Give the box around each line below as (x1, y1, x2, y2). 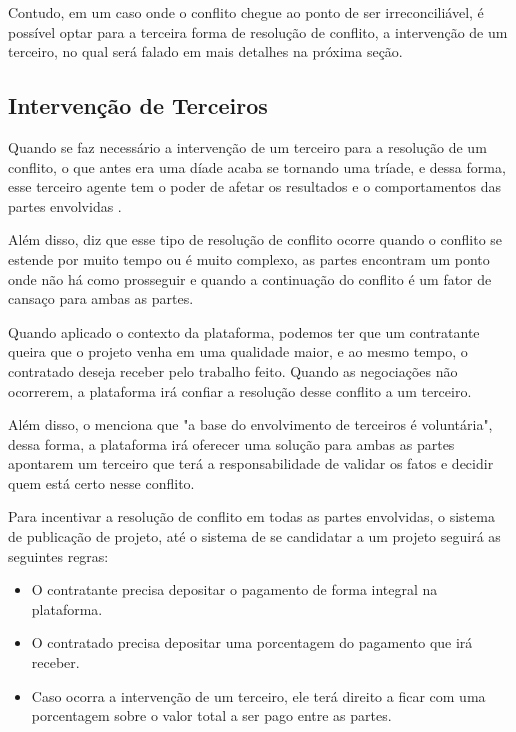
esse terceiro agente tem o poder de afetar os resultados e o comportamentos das (8, 176, 502, 197)
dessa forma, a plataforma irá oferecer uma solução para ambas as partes (8, 433, 455, 454)
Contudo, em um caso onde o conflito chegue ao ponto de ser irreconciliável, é (8, 2, 484, 22)
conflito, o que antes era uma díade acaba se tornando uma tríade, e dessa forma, (8, 156, 506, 177)
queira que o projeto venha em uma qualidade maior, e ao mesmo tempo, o (8, 341, 468, 362)
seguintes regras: (8, 545, 109, 566)
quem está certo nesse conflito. (8, 472, 195, 493)
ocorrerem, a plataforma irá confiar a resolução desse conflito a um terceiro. (8, 380, 472, 401)
